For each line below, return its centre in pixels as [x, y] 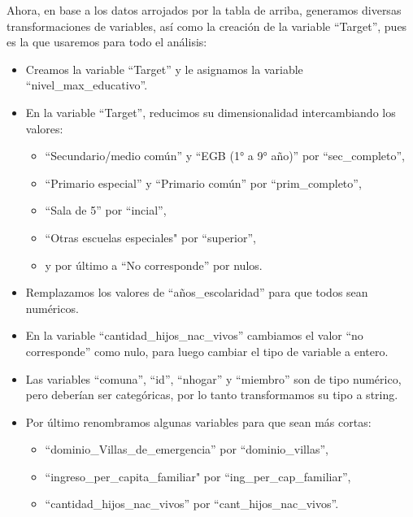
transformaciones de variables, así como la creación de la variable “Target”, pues [207, 26]
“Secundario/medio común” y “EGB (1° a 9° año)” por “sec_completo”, [225, 156]
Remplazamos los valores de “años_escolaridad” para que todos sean [197, 292]
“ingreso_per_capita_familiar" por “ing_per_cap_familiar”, [198, 476]
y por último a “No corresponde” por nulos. [154, 265]
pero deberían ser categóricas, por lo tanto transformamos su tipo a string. [212, 395]
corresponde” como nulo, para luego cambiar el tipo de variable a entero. [207, 351]
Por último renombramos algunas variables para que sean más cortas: [198, 421]
